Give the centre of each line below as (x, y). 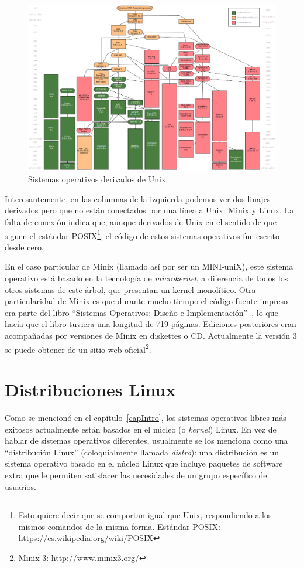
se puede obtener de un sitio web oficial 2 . (78, 348)
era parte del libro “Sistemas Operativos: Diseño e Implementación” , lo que (141, 312)
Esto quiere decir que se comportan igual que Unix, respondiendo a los (145, 515)
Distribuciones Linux (90, 390)
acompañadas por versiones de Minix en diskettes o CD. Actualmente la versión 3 (151, 335)
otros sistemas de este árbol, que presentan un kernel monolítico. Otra (130, 289)
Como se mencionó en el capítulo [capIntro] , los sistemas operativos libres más (146, 417)
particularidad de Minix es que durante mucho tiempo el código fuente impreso (146, 301)
